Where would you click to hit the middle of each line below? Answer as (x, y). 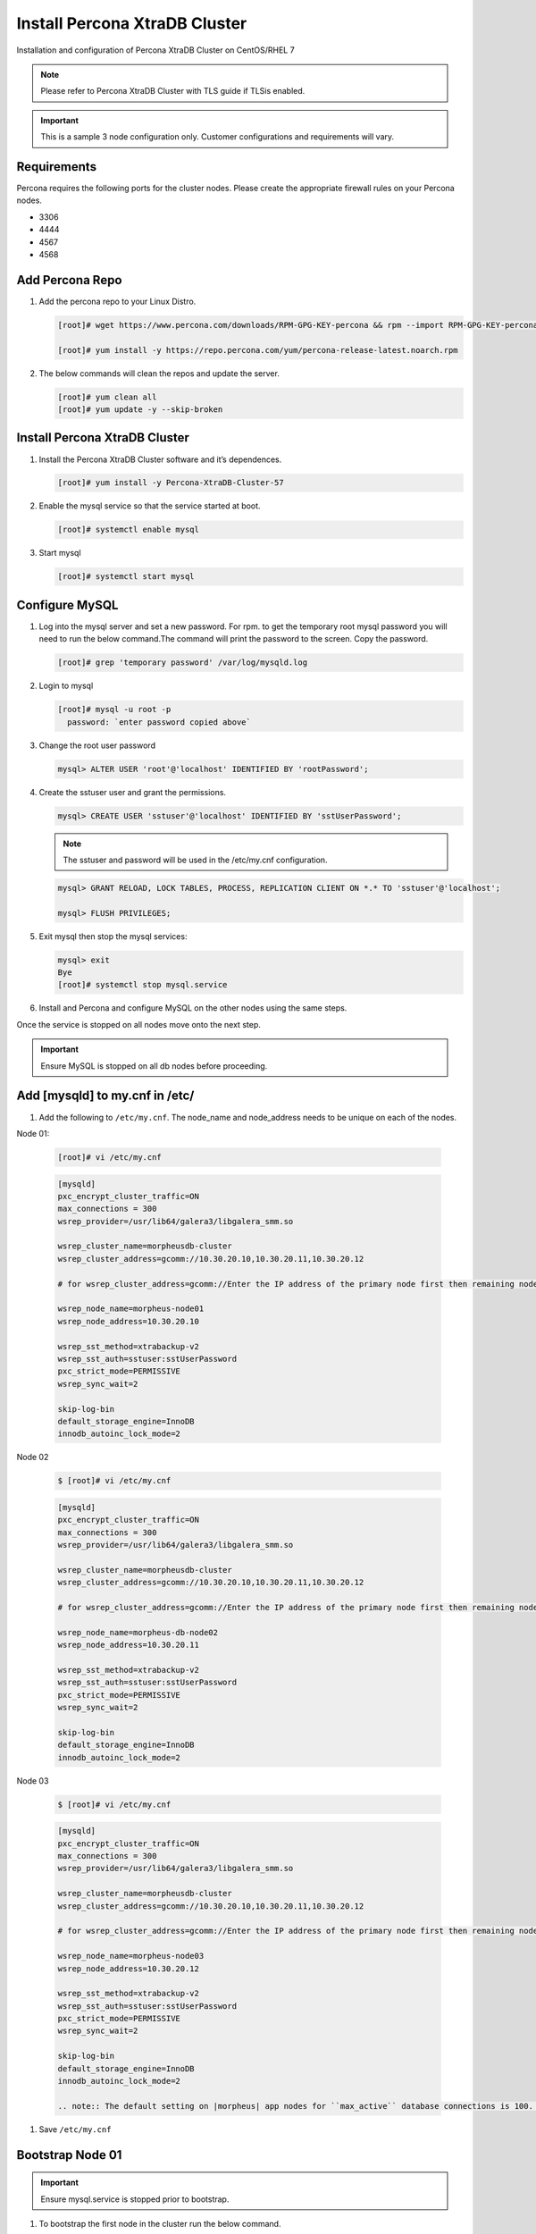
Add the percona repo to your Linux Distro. (117, 301)
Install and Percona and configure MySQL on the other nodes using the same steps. (193, 1008)
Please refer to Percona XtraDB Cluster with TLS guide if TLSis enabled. (173, 91)
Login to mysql (66, 686)
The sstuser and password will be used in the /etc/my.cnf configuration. (195, 860)
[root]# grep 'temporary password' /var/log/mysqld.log (183, 663)
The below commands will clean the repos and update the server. (159, 373)
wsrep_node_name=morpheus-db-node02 (138, 1632)
